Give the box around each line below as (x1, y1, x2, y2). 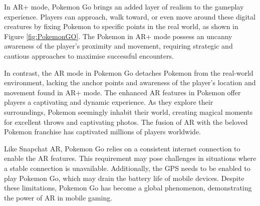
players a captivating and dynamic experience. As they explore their (4, 97, 213, 107)
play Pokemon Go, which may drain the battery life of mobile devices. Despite (4, 172, 244, 183)
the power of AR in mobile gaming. (4, 192, 113, 202)
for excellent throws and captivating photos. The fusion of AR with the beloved (4, 116, 248, 127)
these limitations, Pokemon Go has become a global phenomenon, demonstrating (4, 182, 252, 193)
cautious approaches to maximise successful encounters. (4, 50, 174, 61)
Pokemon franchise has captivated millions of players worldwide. (4, 126, 201, 137)
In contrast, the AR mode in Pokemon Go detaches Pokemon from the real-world (4, 67, 253, 78)
